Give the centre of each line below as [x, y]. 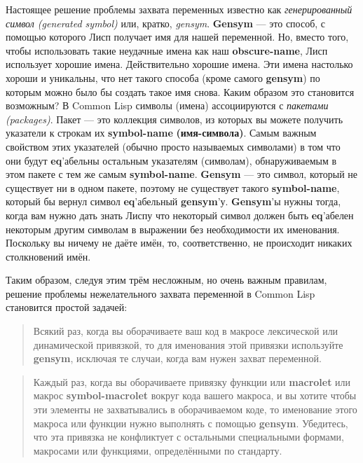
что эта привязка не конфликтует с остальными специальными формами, [189, 437]
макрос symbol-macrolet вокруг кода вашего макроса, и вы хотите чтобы [195, 395]
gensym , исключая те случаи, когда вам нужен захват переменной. [177, 358]
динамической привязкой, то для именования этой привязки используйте [188, 344]
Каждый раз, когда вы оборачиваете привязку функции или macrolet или [192, 381]
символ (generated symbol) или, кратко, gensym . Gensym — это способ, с [166, 23]
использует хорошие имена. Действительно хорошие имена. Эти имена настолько [179, 64]
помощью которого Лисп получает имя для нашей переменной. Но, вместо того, [177, 37]
